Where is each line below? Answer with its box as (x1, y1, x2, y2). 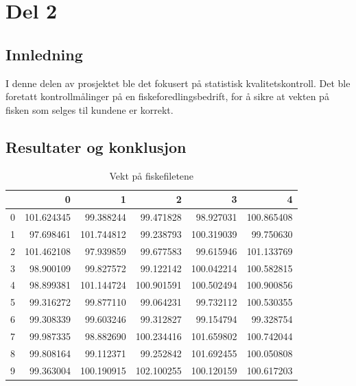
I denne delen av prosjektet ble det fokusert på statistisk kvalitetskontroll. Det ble (5, 75, 351, 90)
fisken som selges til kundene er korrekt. (5, 102, 174, 117)
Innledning (5, 43, 83, 64)
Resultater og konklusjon (5, 136, 187, 157)
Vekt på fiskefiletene (109, 168, 194, 182)
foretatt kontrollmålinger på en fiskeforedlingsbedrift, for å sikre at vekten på (5, 89, 329, 104)
